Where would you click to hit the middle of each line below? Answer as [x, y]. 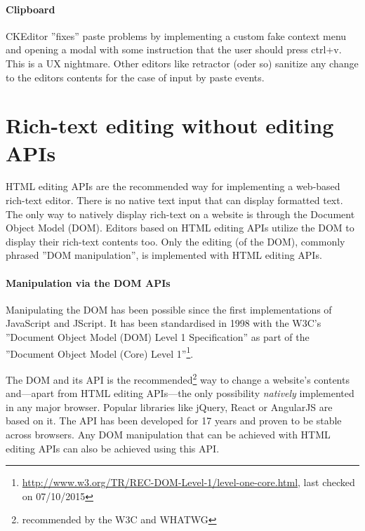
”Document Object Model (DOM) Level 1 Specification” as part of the [158, 337]
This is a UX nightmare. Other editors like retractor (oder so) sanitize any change [182, 63]
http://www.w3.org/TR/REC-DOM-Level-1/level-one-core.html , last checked [188, 482]
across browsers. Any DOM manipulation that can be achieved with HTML [168, 434]
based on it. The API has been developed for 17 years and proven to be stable [174, 421]
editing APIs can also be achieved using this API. [113, 448]
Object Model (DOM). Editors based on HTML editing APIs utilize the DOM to [180, 228]
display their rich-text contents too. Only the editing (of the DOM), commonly [175, 241]
